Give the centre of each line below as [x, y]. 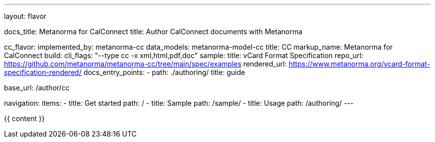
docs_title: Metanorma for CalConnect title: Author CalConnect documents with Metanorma [153, 32]
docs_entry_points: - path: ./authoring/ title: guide [164, 72]
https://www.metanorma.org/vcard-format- [359, 64]
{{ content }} [24, 118]
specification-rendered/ [43, 72]
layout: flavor [25, 16]
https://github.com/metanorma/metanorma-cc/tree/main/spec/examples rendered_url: [145, 64]
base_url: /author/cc [37, 88]
